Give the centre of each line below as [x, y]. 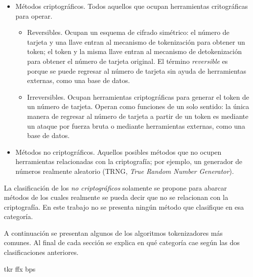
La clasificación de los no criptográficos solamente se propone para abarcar [115, 187]
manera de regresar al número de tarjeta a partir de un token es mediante [138, 116]
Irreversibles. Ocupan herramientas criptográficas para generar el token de [138, 97]
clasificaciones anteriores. [41, 252]
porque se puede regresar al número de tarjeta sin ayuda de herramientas [137, 70]
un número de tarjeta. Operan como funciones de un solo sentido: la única [138, 106]
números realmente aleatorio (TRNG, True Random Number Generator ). [125, 171]
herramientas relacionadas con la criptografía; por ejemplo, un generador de [129, 161]
